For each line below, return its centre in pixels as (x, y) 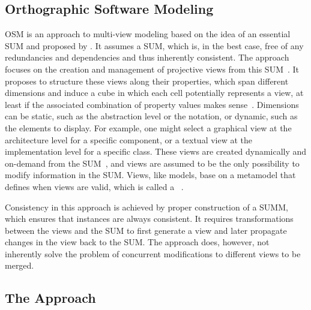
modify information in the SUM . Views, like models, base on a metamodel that (150, 175)
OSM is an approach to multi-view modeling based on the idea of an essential (148, 34)
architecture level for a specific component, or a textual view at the (129, 139)
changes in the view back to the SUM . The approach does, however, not (137, 242)
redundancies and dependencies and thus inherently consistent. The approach (147, 57)
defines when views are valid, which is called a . (94, 186)
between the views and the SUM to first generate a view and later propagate (146, 230)
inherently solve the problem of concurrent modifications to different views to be (153, 253)
